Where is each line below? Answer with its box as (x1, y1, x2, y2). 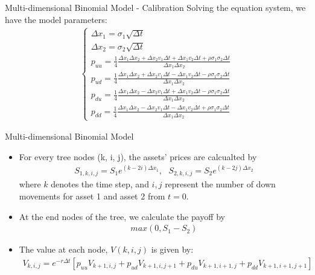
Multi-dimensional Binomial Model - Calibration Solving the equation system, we (5, 1, 306, 13)
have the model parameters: (5, 13, 107, 25)
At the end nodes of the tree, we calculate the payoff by (19, 210, 225, 222)
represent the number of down (165, 178, 276, 190)
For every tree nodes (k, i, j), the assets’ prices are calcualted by (19, 150, 257, 163)
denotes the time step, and (51, 178, 149, 190)
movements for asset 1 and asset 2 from (19, 189, 165, 202)
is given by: (151, 243, 194, 256)
